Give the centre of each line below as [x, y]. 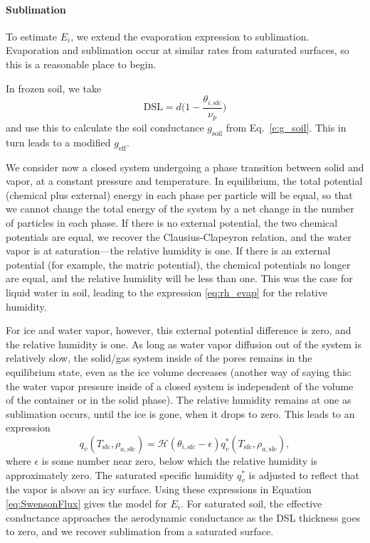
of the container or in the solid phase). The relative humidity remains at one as [179, 400]
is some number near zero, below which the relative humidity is [180, 460]
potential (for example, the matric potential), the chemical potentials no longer [178, 264]
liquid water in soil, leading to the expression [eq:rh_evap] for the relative [166, 292]
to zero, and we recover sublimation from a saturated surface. [140, 531]
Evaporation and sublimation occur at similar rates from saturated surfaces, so [178, 50]
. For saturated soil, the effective [251, 503]
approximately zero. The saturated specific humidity [120, 474]
